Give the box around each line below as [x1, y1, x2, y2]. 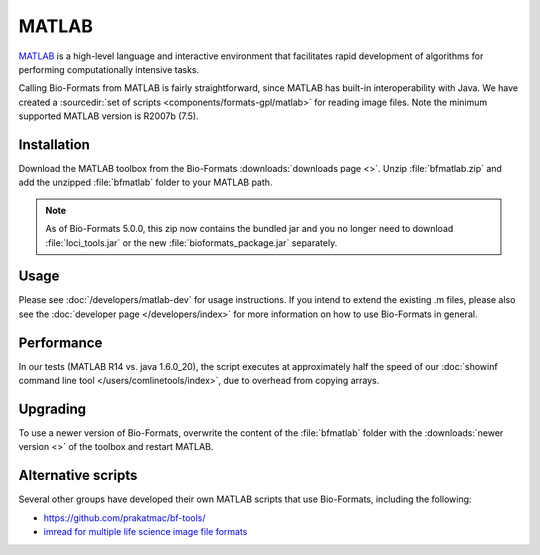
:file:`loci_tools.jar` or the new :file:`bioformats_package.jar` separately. [45, 236, 338, 249]
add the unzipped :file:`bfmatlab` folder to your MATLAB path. [18, 176, 273, 189]
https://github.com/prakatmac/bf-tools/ [43, 511, 206, 524]
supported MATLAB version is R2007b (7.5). [18, 110, 199, 122]
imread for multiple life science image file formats [43, 526, 248, 538]
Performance [18, 334, 103, 351]
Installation [18, 136, 90, 153]
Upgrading [18, 400, 87, 417]
